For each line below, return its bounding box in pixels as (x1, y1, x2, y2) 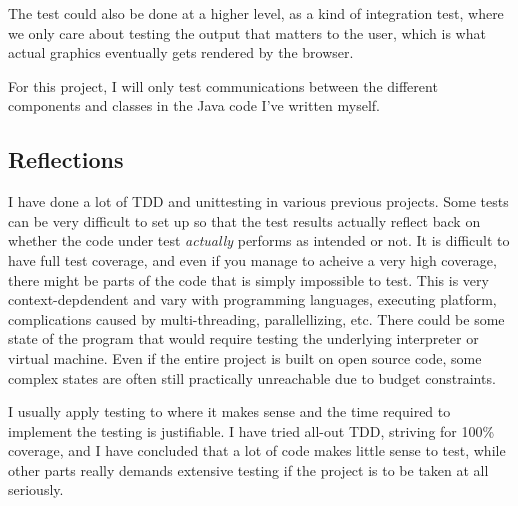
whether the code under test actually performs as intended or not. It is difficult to (8, 230, 510, 251)
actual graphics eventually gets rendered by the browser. (8, 42, 354, 63)
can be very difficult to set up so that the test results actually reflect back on (8, 210, 481, 231)
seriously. (8, 479, 64, 500)
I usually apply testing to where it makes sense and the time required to (8, 401, 451, 422)
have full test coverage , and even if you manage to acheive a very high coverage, (8, 249, 497, 270)
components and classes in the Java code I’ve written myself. (8, 95, 380, 116)
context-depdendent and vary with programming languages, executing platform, (8, 289, 497, 310)
